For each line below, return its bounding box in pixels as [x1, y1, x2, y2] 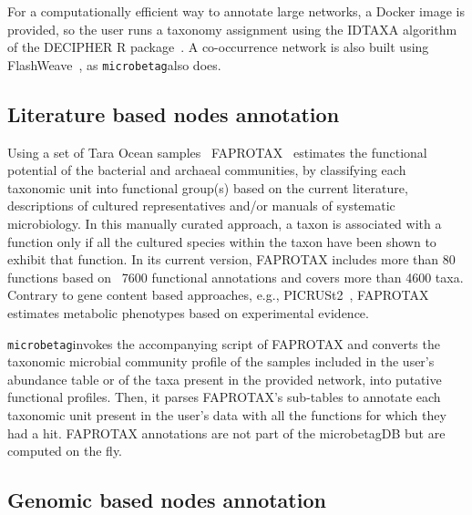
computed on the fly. [7, 441, 123, 460]
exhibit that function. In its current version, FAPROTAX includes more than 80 [7, 250, 456, 269]
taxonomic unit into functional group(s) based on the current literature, [7, 178, 408, 197]
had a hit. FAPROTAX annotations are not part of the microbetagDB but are [7, 423, 446, 442]
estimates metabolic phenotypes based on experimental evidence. [7, 303, 369, 322]
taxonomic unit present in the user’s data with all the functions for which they [7, 406, 446, 425]
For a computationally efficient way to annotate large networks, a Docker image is [7, 2, 465, 20]
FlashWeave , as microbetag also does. [7, 55, 221, 74]
